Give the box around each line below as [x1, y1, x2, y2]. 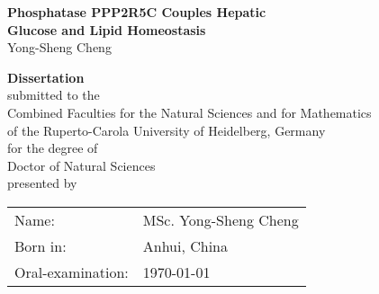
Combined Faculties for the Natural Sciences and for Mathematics [7, 102, 372, 121]
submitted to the [7, 85, 100, 104]
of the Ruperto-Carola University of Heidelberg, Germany [7, 120, 326, 139]
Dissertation [7, 67, 85, 86]
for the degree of [7, 138, 98, 157]
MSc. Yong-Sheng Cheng [142, 209, 299, 230]
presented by [7, 174, 77, 192]
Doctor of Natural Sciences [7, 156, 156, 174]
